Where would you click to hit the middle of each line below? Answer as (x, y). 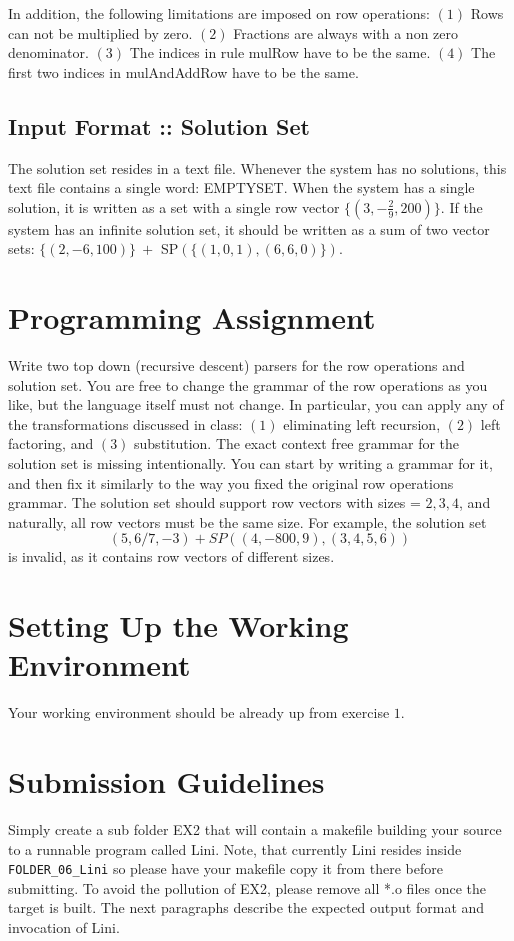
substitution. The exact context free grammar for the (297, 443)
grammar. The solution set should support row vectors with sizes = (214, 502)
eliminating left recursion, (362, 423)
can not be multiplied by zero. (100, 32)
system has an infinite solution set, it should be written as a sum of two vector (249, 228)
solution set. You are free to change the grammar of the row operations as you (248, 384)
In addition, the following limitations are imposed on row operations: (219, 13)
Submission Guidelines (166, 781)
